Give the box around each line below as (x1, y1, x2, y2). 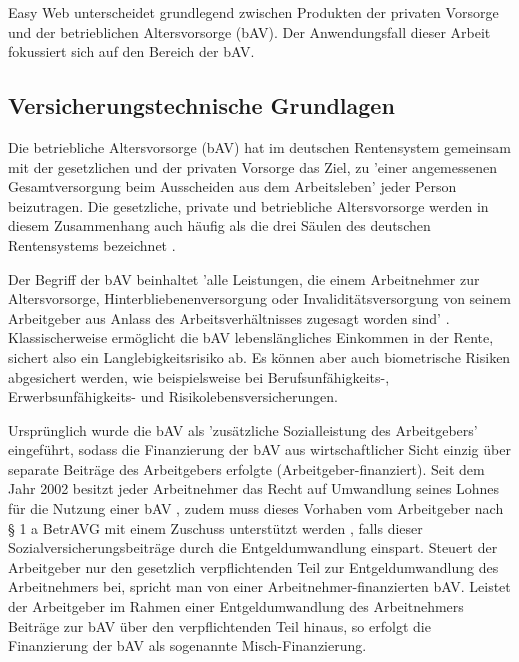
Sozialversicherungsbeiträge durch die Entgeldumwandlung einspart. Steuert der (8, 537, 498, 558)
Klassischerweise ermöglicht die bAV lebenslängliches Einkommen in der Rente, (8, 327, 494, 348)
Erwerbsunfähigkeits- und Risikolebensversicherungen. (8, 386, 338, 407)
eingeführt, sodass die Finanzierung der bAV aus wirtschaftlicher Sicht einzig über (8, 439, 511, 460)
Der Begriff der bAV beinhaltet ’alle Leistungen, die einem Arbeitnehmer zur (8, 268, 480, 289)
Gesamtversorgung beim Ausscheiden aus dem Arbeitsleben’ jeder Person (8, 176, 457, 197)
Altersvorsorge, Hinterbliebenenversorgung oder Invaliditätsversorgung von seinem (8, 288, 511, 309)
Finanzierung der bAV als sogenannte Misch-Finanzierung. (8, 635, 367, 656)
